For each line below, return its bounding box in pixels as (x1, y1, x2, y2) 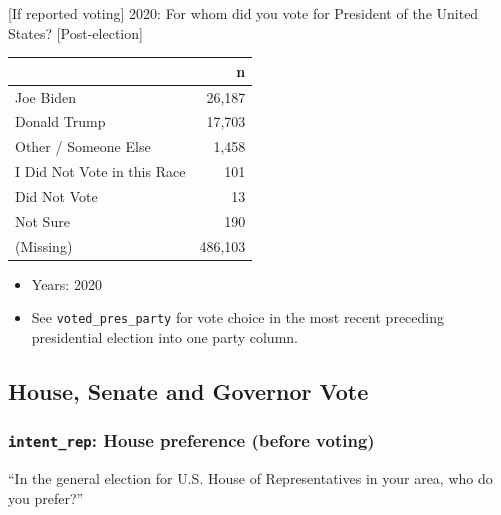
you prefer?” (8, 487, 84, 508)
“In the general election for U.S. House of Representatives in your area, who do (8, 468, 493, 489)
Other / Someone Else (15, 136, 151, 157)
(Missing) (15, 235, 73, 256)
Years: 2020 (31, 273, 102, 294)
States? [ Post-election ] (8, 22, 143, 43)
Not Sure (15, 210, 70, 231)
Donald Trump (15, 111, 106, 132)
